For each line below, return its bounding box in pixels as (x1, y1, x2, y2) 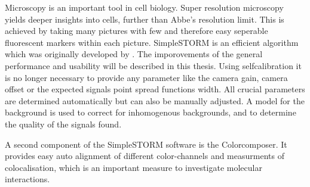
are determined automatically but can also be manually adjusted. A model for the (5, 94, 305, 107)
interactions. (5, 173, 50, 185)
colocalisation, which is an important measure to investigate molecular (5, 161, 262, 173)
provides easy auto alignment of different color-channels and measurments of (5, 149, 284, 162)
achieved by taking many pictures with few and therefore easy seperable (5, 24, 268, 37)
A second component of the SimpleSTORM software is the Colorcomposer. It (5, 138, 287, 150)
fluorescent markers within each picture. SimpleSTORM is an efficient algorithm (5, 36, 299, 48)
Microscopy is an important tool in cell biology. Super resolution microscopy (5, 1, 284, 13)
